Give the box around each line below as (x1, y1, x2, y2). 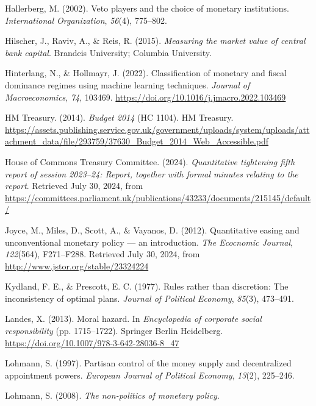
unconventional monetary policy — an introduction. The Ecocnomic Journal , (5, 235, 293, 248)
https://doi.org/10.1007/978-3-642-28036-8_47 (5, 336, 179, 349)
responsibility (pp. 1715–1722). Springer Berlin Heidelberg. (5, 324, 223, 337)
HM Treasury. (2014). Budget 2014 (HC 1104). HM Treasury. (5, 111, 234, 124)
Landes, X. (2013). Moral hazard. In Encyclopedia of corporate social (5, 312, 262, 325)
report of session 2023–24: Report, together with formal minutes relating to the (5, 167, 298, 180)
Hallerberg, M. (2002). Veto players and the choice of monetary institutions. (5, 2, 289, 14)
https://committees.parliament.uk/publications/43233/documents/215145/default (5, 191, 311, 204)
